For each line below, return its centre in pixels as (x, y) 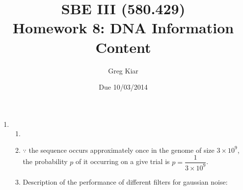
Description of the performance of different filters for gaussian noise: (125, 181)
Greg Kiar (123, 70)
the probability (45, 161)
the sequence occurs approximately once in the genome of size (121, 150)
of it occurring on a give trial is (123, 161)
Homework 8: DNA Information (123, 28)
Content (123, 47)
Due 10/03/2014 (123, 87)
